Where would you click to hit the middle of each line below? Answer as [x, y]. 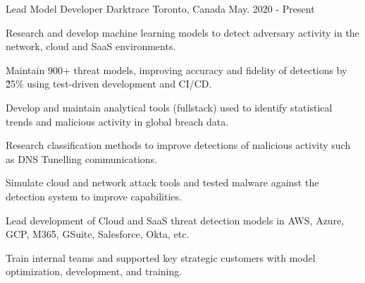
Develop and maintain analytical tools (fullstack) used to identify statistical [169, 107]
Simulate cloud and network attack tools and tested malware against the [162, 182]
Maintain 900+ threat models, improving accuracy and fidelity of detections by [177, 70]
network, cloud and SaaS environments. [91, 46]
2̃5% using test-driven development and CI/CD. [109, 84]
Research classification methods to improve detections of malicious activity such [178, 145]
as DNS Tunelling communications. [82, 158]
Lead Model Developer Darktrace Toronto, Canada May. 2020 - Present [160, 8]
